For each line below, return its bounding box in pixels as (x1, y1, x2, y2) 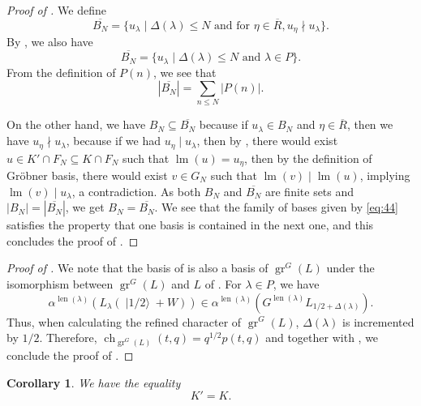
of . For (204, 275, 242, 292)
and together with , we (265, 329, 379, 346)
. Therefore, (39, 329, 97, 346)
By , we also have (6, 33, 93, 50)
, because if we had (66, 132, 161, 149)
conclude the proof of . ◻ (6, 346, 134, 363)
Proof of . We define (6, 2, 106, 18)
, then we (346, 116, 393, 133)
